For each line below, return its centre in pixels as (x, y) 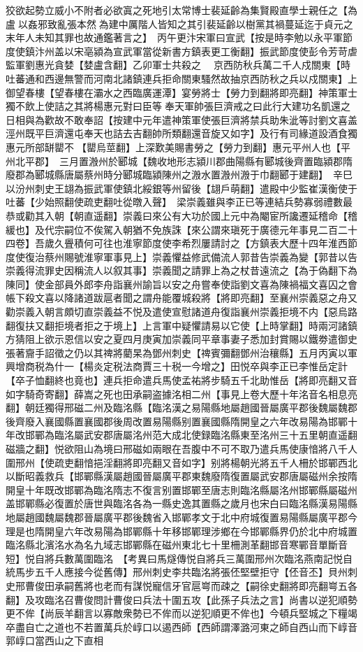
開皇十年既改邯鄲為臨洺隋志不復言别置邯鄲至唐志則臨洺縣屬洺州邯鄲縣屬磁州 (181, 489)
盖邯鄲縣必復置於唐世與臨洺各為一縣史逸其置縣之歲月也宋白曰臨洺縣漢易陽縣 (181, 503)
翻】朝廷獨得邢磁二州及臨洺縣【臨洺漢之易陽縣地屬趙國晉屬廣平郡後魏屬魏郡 (181, 407)
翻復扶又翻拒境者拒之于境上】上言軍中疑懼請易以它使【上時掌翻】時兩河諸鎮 (181, 325)
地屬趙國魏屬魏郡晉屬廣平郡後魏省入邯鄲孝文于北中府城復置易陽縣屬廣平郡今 (181, 517)
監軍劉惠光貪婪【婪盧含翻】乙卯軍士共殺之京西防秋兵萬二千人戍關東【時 (178, 65)
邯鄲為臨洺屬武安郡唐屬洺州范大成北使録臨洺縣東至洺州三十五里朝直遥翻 (191, 435)
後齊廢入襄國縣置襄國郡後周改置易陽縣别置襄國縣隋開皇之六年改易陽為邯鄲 (177, 421)
